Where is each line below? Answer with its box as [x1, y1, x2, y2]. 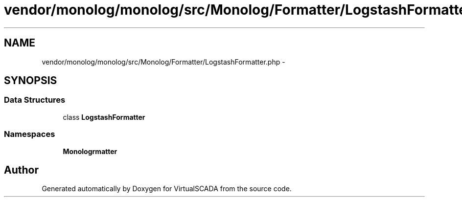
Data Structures [4, 95, 66, 105]
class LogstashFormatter [63, 112, 145, 121]
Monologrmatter [63, 147, 117, 156]
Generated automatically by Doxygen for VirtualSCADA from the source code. [42, 184, 292, 193]
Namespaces [4, 129, 55, 139]
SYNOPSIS [4, 74, 57, 87]
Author [4, 163, 39, 176]
